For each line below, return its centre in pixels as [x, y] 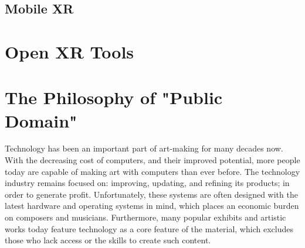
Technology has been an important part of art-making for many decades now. [144, 148]
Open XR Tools [70, 51]
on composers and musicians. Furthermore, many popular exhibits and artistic [145, 217]
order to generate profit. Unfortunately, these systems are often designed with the [151, 194]
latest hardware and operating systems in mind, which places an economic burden [152, 206]
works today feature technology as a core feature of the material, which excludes [149, 228]
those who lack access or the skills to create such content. [108, 240]
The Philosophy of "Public [114, 97]
